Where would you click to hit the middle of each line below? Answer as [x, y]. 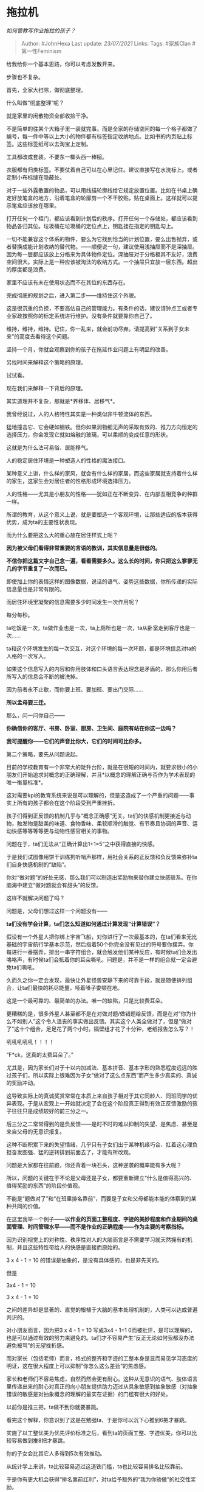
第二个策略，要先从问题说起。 [43, 754]
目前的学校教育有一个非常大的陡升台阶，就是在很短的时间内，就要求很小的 [99, 767]
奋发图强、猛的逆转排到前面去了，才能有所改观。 [73, 1152]
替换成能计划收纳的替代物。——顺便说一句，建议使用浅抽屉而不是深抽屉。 [104, 247]
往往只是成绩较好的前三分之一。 [51, 1111]
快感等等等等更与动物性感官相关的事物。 [62, 831]
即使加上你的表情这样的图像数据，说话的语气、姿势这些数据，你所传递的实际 [102, 581]
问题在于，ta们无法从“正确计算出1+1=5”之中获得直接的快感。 [82, 844]
